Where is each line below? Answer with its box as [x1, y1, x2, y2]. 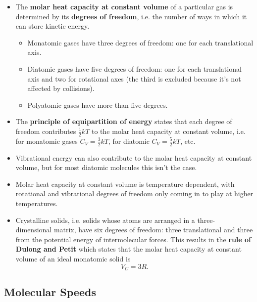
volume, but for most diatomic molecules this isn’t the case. [15, 162, 197, 173]
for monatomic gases [15, 135, 78, 146]
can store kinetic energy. [15, 21, 90, 31]
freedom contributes [15, 126, 76, 136]
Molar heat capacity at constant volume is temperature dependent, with [15, 178, 235, 189]
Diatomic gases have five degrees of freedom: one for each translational [27, 63, 242, 74]
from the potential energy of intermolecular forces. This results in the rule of [15, 234, 252, 244]
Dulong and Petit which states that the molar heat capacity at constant [15, 244, 242, 254]
